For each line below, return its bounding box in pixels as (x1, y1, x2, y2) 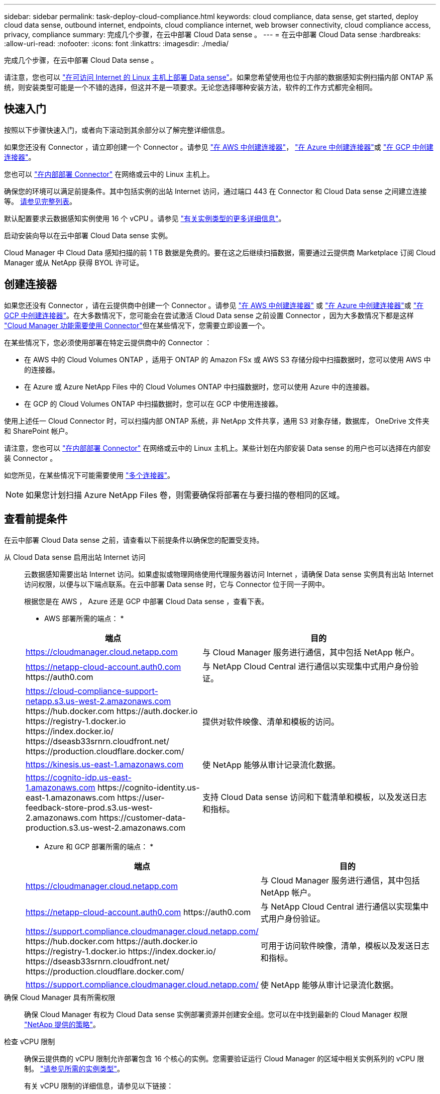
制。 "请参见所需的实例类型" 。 (24, 1064, 124, 1073)
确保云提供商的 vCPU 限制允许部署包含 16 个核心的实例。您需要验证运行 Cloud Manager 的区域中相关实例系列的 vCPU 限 (24, 1054, 424, 1063)
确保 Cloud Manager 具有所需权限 (4, 992, 116, 1002)
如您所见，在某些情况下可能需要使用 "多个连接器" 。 (4, 470, 174, 479)
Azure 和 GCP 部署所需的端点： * (44, 842, 154, 851)
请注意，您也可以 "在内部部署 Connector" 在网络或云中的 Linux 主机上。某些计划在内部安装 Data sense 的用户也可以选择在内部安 (4, 443, 431, 452)
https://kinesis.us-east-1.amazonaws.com (26, 759, 184, 769)
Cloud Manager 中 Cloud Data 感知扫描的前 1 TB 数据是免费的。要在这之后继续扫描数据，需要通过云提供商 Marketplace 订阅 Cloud (4, 248, 436, 257)
